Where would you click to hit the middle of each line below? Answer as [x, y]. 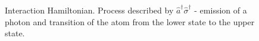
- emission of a [221, 10]
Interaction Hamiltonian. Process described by [89, 10]
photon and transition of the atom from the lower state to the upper [130, 21]
